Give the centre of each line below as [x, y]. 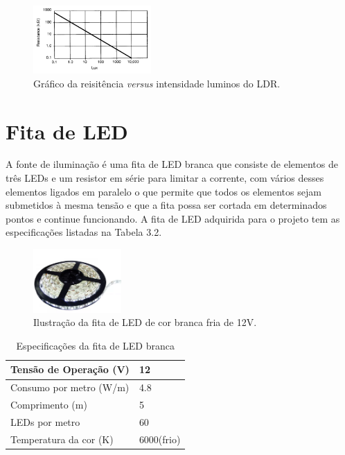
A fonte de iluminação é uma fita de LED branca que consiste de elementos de [172, 164]
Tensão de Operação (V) [70, 369]
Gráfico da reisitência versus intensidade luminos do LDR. [157, 83]
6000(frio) [160, 439]
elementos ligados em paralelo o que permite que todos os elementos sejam [163, 191]
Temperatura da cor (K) [62, 439]
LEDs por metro [45, 421]
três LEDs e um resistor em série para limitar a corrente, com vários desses [165, 178]
